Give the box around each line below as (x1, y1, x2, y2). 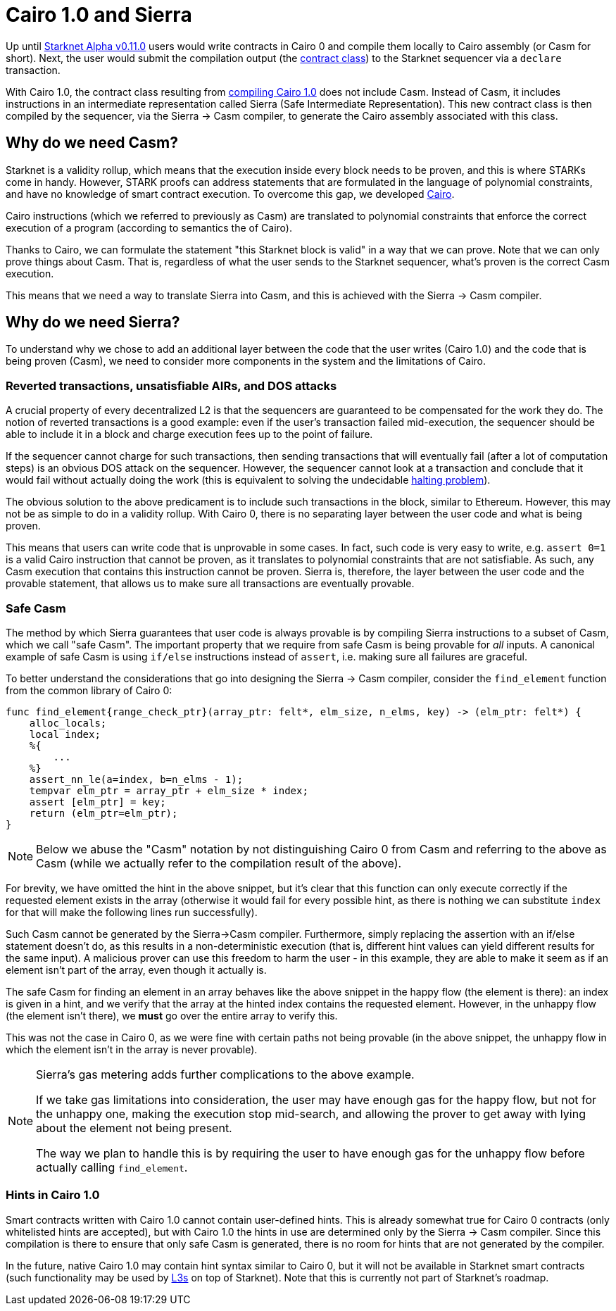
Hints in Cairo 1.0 (6, 1188, 100, 1203)
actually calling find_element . (36, 1160, 188, 1174)
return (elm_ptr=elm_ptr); (29, 807, 178, 819)
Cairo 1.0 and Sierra (6, 3, 192, 27)
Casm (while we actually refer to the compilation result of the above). (36, 855, 402, 870)
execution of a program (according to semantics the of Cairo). (6, 221, 292, 234)
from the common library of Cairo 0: (6, 684, 172, 696)
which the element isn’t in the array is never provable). (6, 1043, 258, 1055)
